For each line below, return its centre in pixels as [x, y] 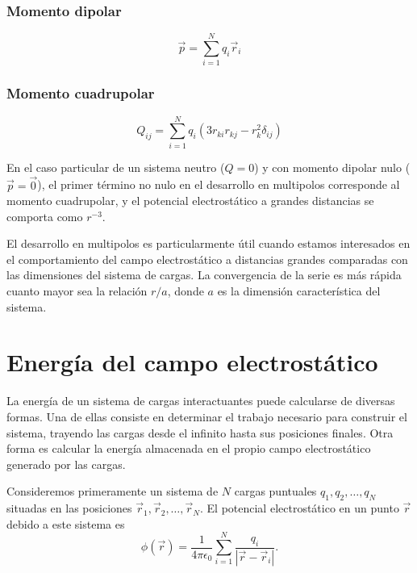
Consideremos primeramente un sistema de [113, 491]
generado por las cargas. [66, 464]
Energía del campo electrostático [192, 362]
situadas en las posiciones [69, 508]
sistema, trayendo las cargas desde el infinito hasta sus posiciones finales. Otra [200, 432]
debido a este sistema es [66, 523]
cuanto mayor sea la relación [77, 291]
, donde [186, 291]
